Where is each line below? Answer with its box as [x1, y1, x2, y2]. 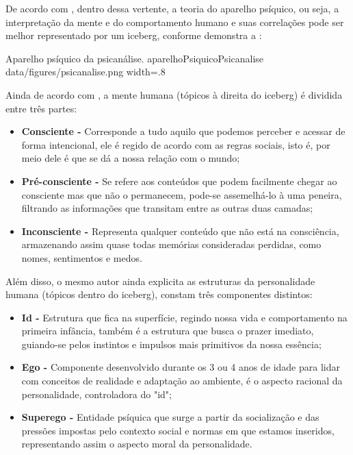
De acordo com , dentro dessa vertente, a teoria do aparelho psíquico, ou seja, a [5, 1, 339, 15]
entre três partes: [5, 101, 77, 115]
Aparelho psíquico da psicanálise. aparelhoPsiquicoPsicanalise [5, 51, 264, 65]
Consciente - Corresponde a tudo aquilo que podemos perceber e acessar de [21, 124, 345, 138]
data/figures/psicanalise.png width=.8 [5, 64, 166, 79]
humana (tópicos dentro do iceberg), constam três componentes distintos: [5, 287, 313, 302]
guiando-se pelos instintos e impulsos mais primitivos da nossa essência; [21, 336, 322, 351]
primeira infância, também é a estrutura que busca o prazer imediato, [21, 323, 314, 338]
